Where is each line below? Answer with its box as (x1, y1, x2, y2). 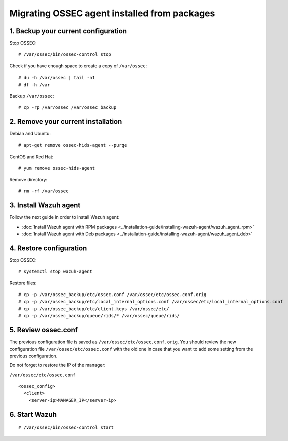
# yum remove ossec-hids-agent (18, 165, 95, 171)
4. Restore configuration (9, 244, 87, 252)
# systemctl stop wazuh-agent (18, 269, 93, 274)
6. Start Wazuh (9, 410, 57, 419)
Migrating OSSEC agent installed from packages (9, 8, 215, 19)
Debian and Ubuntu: (9, 131, 51, 137)
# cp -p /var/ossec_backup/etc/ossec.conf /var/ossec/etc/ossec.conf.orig (18, 292, 207, 298)
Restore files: (9, 280, 37, 286)
